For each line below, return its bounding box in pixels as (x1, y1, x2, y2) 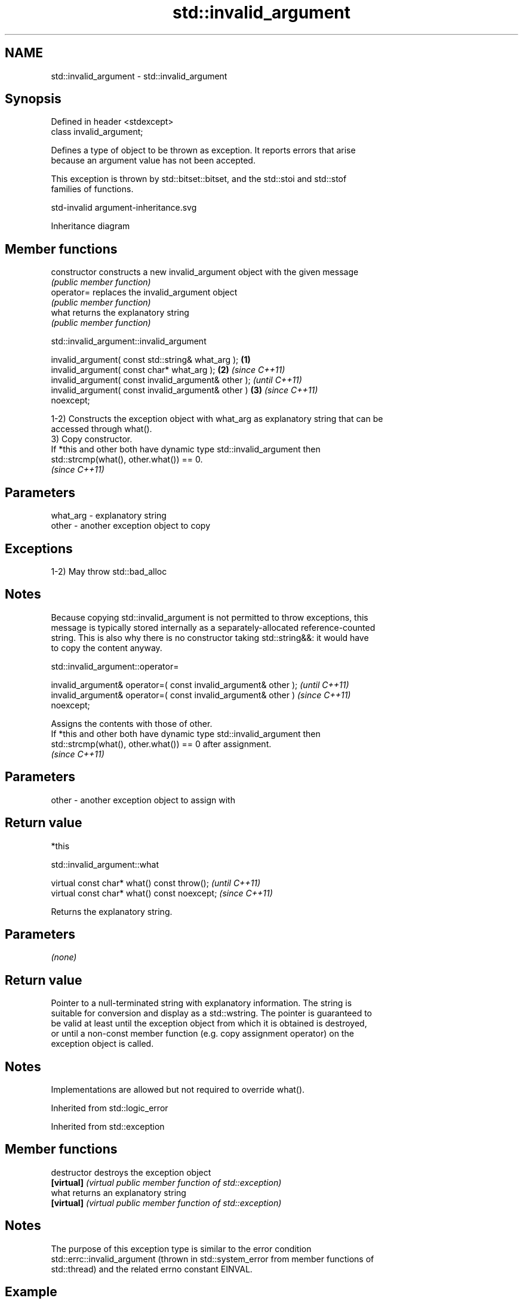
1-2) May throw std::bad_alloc (51, 566, 167, 576)
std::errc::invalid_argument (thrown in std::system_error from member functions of (51, 1253, 374, 1264)
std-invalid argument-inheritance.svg (51, 202, 197, 213)
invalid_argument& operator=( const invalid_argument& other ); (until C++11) (51, 679, 349, 690)
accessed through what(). (51, 424, 152, 434)
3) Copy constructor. (51, 434, 133, 445)
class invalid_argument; (51, 127, 143, 137)
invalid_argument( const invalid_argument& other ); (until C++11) (51, 375, 302, 386)
